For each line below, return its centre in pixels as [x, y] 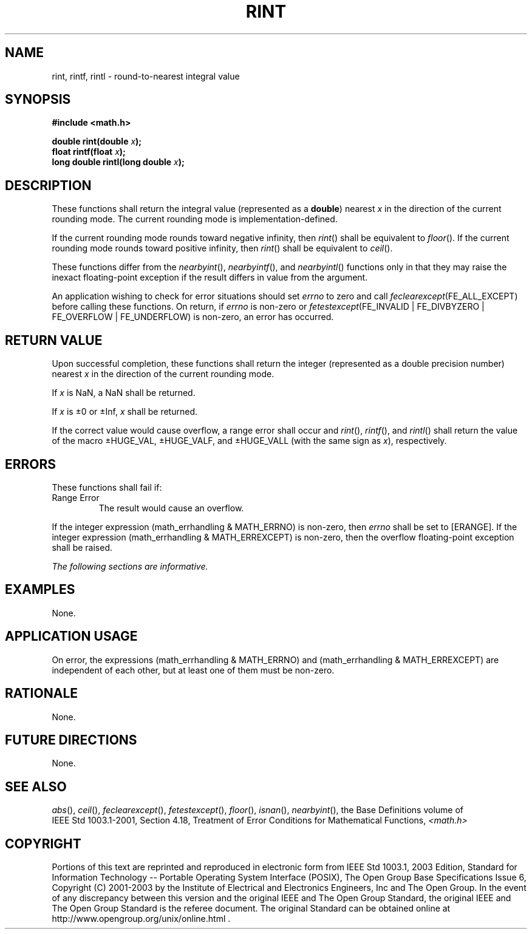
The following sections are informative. [130, 566]
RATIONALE [42, 694]
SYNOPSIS [38, 100]
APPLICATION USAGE [71, 636]
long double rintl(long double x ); [118, 162]
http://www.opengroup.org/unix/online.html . [141, 919]
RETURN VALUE [54, 340]
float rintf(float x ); [89, 152]
